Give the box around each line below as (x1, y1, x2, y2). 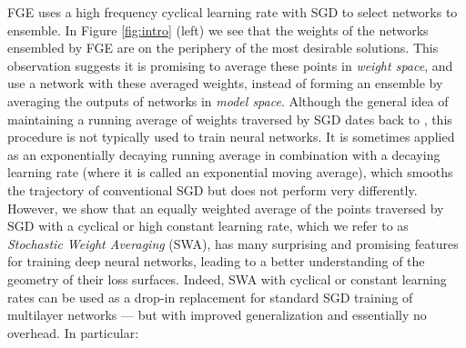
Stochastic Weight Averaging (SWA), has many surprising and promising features (7, 234, 459, 253)
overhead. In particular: (7, 323, 139, 342)
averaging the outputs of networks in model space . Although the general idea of (7, 91, 449, 110)
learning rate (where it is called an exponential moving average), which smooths (7, 163, 453, 182)
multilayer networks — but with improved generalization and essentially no (7, 305, 427, 324)
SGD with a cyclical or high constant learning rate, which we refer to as (7, 216, 409, 235)
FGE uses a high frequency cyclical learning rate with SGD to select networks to (7, 3, 458, 21)
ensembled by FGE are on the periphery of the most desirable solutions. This (7, 38, 439, 57)
